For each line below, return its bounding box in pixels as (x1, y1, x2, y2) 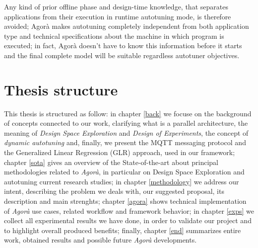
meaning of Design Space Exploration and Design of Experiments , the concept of (4, 127, 249, 138)
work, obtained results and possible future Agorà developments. (4, 235, 197, 245)
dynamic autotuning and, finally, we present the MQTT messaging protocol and (4, 137, 246, 148)
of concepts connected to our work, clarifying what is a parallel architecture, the (4, 118, 248, 128)
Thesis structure (4, 79, 118, 99)
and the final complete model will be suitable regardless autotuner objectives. (4, 50, 240, 60)
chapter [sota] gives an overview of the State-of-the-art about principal (4, 157, 219, 167)
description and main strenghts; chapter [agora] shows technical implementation (4, 196, 247, 206)
